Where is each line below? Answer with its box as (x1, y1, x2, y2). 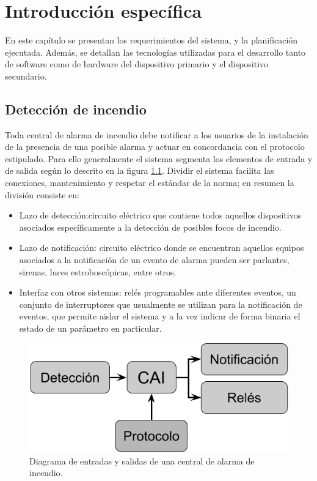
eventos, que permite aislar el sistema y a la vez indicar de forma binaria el (19, 310, 301, 323)
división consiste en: (5, 188, 79, 201)
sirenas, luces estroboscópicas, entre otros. (19, 265, 177, 278)
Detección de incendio (5, 99, 147, 118)
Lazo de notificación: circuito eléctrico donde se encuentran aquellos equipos (19, 241, 304, 254)
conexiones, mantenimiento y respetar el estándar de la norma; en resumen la (5, 176, 294, 189)
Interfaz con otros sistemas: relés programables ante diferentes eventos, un (19, 286, 296, 299)
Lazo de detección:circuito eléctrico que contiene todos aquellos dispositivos (19, 209, 302, 222)
